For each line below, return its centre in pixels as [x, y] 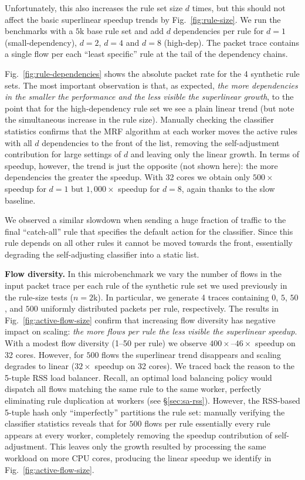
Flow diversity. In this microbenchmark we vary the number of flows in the [143, 274]
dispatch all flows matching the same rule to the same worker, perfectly [133, 389]
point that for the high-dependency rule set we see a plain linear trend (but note [150, 108]
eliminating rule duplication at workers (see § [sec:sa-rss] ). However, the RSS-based [152, 400]
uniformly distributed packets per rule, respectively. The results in [160, 308]
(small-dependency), [41, 42]
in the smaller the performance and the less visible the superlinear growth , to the [149, 97]
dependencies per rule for [218, 31]
